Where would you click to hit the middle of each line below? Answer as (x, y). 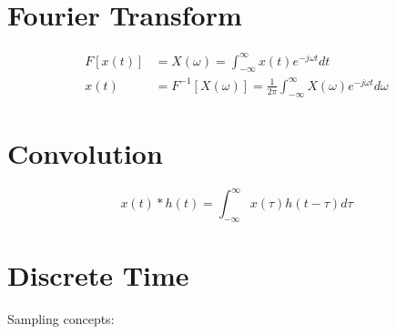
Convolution (85, 152)
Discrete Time (98, 275)
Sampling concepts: (61, 319)
